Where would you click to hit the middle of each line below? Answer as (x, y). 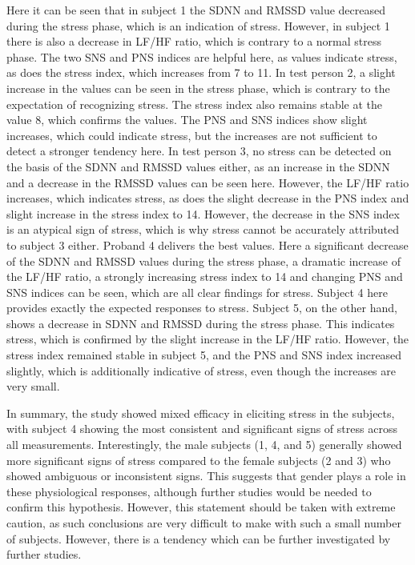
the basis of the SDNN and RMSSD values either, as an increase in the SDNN (198, 166)
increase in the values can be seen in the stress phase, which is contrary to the (198, 88)
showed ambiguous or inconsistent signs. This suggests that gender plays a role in (206, 476)
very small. (33, 386)
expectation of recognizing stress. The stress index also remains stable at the (195, 104)
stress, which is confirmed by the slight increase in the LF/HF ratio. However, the (208, 339)
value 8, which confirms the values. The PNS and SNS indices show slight (187, 120)
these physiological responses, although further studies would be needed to (189, 491)
